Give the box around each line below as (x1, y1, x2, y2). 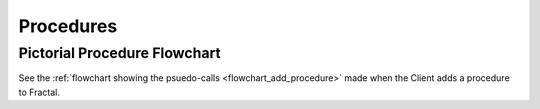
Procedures (18, 15, 118, 37)
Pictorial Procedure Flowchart (18, 44, 221, 62)
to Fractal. (18, 86, 60, 98)
